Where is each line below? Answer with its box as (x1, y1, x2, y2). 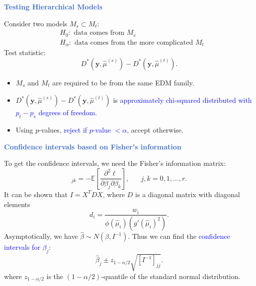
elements (4, 199, 30, 209)
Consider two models (4, 18, 68, 28)
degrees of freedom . (38, 107, 97, 118)
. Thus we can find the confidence (128, 231, 230, 241)
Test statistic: (4, 47, 46, 58)
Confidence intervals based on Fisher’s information (4, 141, 181, 151)
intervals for (4, 242, 40, 252)
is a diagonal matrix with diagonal (135, 189, 240, 199)
